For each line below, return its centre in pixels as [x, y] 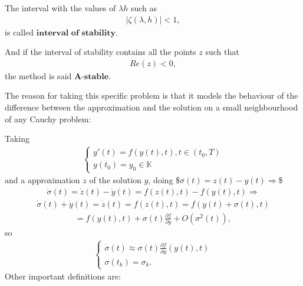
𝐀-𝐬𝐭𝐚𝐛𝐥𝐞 [91, 77]
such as [144, 8]
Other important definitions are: [63, 276]
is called [19, 32]
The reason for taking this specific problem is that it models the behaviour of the [151, 95]
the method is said [38, 75]
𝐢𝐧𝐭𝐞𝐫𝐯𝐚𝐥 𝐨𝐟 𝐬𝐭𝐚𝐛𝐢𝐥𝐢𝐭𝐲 [76, 33]
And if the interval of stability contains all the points [101, 52]
